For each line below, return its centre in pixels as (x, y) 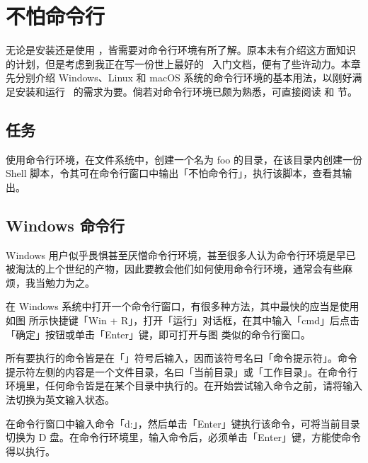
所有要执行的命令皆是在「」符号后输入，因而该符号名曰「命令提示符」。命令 (182, 358)
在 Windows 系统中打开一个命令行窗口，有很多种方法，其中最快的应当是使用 (183, 306)
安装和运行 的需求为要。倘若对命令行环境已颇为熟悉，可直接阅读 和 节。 (186, 91)
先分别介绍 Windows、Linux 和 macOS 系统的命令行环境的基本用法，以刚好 (179, 78)
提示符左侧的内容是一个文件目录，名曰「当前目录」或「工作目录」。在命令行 (182, 371)
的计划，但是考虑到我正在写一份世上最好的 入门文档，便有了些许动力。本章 (183, 63)
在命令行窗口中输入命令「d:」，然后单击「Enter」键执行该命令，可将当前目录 (183, 423)
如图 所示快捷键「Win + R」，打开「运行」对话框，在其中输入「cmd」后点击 (183, 320)
